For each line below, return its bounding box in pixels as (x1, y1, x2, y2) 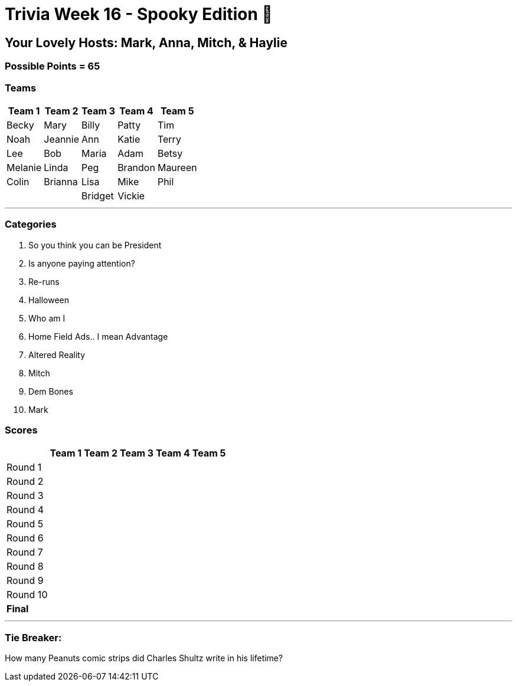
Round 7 (6, 546, 43, 559)
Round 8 (6, 560, 44, 573)
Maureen (157, 161, 197, 173)
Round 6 (6, 532, 44, 544)
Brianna (44, 175, 78, 188)
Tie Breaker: (5, 631, 62, 644)
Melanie (6, 161, 42, 173)
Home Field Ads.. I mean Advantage (28, 331, 168, 342)
